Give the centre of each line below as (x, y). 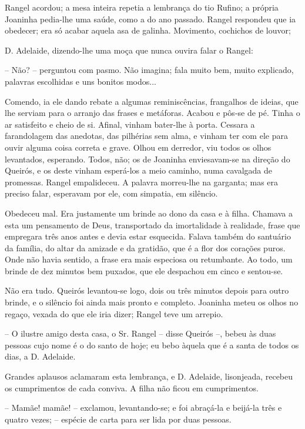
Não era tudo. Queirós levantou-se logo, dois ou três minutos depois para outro (147, 290)
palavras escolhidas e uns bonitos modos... (81, 81)
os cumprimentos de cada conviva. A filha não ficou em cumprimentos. (132, 388)
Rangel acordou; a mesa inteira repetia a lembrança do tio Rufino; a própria (142, 7)
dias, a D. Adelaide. (40, 356)
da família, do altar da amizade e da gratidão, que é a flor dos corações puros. (145, 247)
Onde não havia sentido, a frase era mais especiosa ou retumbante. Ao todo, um (149, 259)
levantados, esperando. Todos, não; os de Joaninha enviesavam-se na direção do (148, 159)
